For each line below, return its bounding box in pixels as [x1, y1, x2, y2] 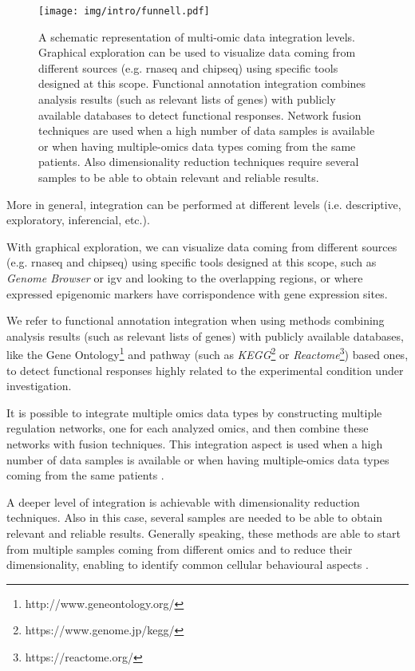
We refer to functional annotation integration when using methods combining [6, 312, 385, 329]
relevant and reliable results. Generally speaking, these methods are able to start [6, 524, 401, 541]
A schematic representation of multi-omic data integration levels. [38, 28, 355, 45]
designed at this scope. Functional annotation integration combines [38, 75, 366, 92]
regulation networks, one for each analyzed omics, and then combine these [6, 420, 369, 436]
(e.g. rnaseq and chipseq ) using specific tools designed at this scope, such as [6, 254, 377, 270]
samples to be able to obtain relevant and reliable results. [38, 169, 319, 185]
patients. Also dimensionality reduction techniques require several [38, 153, 359, 170]
